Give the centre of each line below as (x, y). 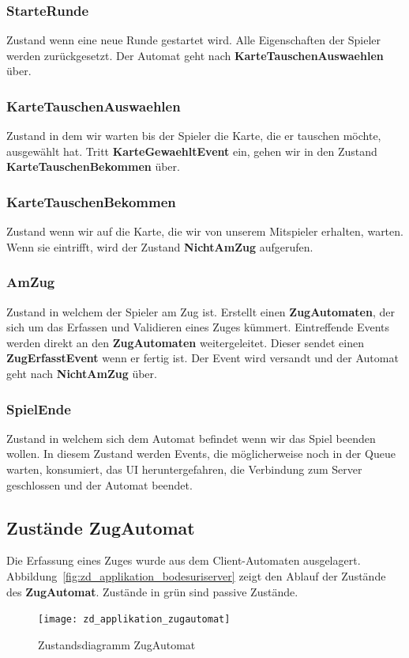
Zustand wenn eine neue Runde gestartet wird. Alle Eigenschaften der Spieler (194, 40)
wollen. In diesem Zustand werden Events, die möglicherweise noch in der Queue (201, 454)
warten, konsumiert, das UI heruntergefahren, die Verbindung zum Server (184, 469)
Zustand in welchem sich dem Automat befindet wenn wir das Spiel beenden (191, 438)
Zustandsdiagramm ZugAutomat (117, 644)
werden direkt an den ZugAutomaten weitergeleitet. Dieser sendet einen (185, 342)
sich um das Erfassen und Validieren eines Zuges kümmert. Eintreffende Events (198, 327)
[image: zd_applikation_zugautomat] (134, 620)
